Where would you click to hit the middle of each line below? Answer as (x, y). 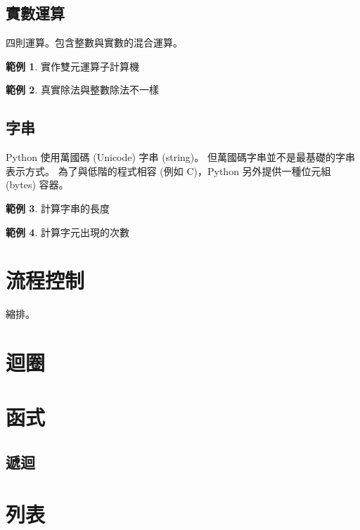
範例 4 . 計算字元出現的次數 (67, 232)
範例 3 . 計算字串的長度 (58, 208)
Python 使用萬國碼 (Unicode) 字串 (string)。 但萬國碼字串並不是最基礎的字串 (180, 157)
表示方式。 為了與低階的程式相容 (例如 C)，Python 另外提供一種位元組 (168, 170)
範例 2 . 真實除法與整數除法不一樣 (82, 90)
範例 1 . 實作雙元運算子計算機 (72, 66)
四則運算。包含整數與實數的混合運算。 (94, 43)
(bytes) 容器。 (37, 185)
